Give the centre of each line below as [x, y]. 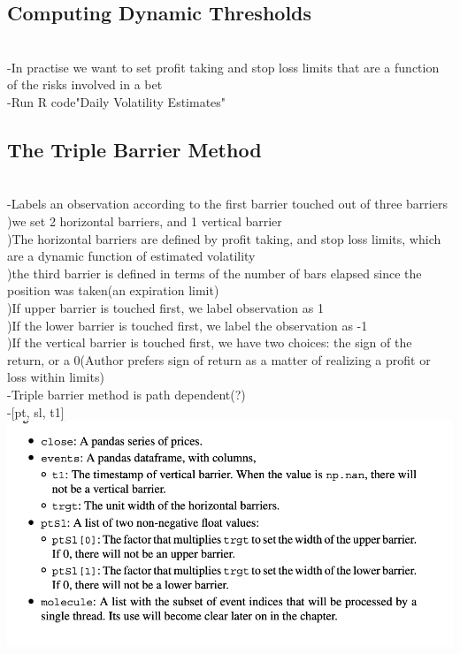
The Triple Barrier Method [134, 149]
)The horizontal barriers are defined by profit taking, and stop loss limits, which [224, 238]
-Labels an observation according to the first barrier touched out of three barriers [227, 204]
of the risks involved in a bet [85, 84]
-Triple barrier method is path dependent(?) [126, 394]
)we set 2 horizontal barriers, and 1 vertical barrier [145, 221]
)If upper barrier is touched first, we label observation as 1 [165, 307]
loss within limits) [56, 377]
